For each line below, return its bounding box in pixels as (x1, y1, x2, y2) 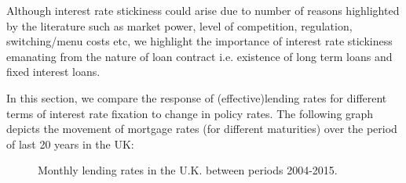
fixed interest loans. (6, 63, 101, 80)
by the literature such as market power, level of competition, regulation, (6, 17, 353, 34)
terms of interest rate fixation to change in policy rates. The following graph (6, 105, 374, 121)
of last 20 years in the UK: (6, 135, 134, 152)
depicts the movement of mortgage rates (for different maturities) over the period (6, 120, 397, 137)
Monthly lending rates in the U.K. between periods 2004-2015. (38, 162, 338, 178)
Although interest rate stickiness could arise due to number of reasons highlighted (6, 2, 400, 18)
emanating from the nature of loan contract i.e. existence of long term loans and (6, 48, 393, 64)
